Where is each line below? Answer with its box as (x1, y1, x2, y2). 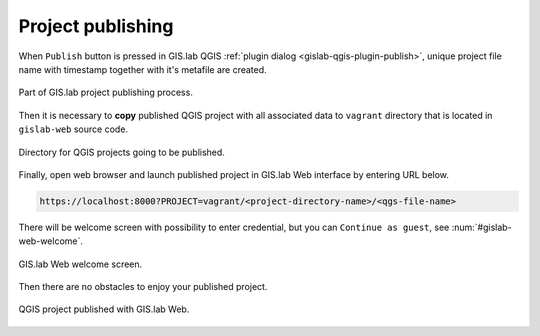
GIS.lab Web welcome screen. (18, 258, 143, 270)
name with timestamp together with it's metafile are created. (18, 63, 267, 75)
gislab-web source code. (18, 123, 129, 135)
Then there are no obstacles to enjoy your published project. (18, 281, 268, 293)
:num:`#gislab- (451, 221, 512, 233)
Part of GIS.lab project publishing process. (18, 86, 194, 99)
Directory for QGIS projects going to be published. (18, 146, 225, 158)
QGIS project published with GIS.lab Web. (18, 303, 190, 315)
